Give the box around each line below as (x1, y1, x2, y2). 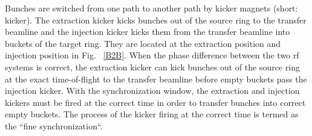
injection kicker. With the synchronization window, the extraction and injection (5, 84, 300, 97)
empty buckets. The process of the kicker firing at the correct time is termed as (5, 108, 299, 120)
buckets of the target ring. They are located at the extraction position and (5, 37, 281, 49)
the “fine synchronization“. (5, 119, 103, 132)
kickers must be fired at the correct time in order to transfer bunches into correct (5, 96, 306, 108)
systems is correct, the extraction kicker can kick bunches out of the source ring (5, 60, 300, 73)
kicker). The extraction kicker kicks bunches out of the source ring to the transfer (5, 13, 307, 26)
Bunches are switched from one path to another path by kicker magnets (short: (5, 2, 298, 14)
